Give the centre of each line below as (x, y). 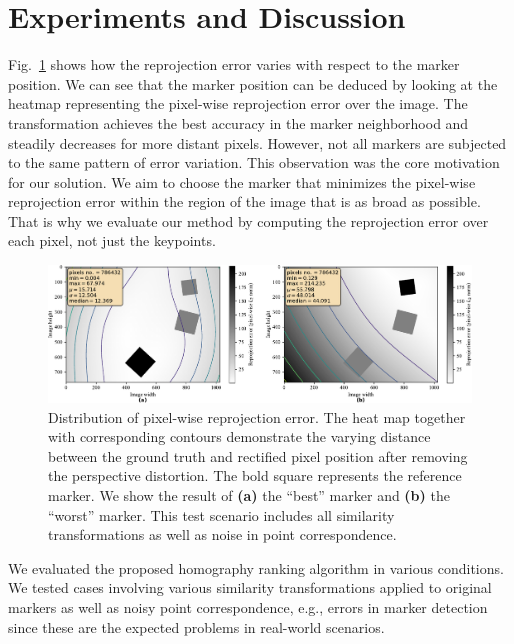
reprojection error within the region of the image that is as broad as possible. (244, 201)
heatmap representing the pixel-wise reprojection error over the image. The (238, 103)
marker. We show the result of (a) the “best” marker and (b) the (249, 495)
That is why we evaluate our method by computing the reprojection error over (248, 220)
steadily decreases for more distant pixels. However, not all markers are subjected (257, 142)
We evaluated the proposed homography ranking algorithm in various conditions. (256, 567)
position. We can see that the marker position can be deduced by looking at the (253, 83)
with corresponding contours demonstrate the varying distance (239, 436)
